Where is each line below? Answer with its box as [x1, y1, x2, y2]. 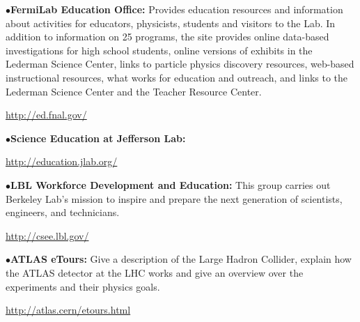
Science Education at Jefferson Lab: [10, 130, 186, 145]
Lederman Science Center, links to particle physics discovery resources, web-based [6, 56, 354, 71]
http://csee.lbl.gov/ [6, 228, 89, 243]
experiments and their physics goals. [6, 279, 160, 293]
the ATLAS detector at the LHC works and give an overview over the [6, 265, 304, 279]
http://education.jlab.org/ [6, 154, 118, 169]
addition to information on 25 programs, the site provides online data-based [6, 29, 329, 44]
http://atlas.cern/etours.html [6, 302, 131, 317]
